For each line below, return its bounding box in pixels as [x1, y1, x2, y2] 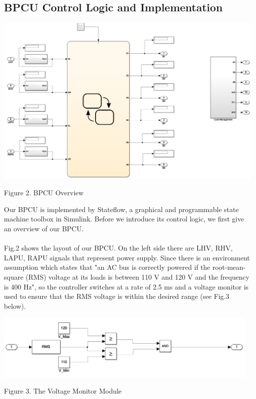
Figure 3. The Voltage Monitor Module [4, 386, 122, 396]
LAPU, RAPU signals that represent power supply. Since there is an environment [4, 252, 250, 262]
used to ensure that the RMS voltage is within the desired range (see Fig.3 [4, 291, 229, 301]
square [4, 272, 24, 282]
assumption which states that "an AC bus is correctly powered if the [4, 262, 210, 272]
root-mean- [212, 262, 246, 272]
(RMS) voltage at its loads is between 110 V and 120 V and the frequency [26, 272, 250, 282]
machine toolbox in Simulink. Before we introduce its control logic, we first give [4, 214, 244, 224]
